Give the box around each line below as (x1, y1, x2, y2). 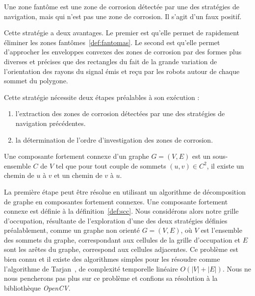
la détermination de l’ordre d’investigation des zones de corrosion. (15, 134, 213, 145)
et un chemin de (54, 170, 102, 180)
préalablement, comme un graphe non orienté (4, 225, 140, 235)
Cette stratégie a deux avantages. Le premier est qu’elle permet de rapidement (4, 27, 240, 38)
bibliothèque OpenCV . (4, 282, 71, 293)
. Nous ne (222, 263, 251, 273)
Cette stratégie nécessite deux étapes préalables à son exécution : (4, 92, 200, 102)
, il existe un (206, 160, 244, 171)
